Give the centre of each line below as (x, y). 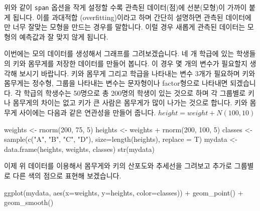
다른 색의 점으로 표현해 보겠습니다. (67, 175)
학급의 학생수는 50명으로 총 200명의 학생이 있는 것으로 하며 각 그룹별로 (135, 92)
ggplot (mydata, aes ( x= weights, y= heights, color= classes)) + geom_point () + (124, 192)
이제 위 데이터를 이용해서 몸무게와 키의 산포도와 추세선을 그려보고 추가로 (118, 166)
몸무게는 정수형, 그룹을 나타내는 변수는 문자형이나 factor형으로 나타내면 (116, 83)
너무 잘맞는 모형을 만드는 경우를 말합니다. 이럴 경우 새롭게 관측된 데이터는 (129, 27)
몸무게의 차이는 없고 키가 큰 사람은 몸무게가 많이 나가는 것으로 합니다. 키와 (130, 102)
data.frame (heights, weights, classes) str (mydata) (79, 149)
